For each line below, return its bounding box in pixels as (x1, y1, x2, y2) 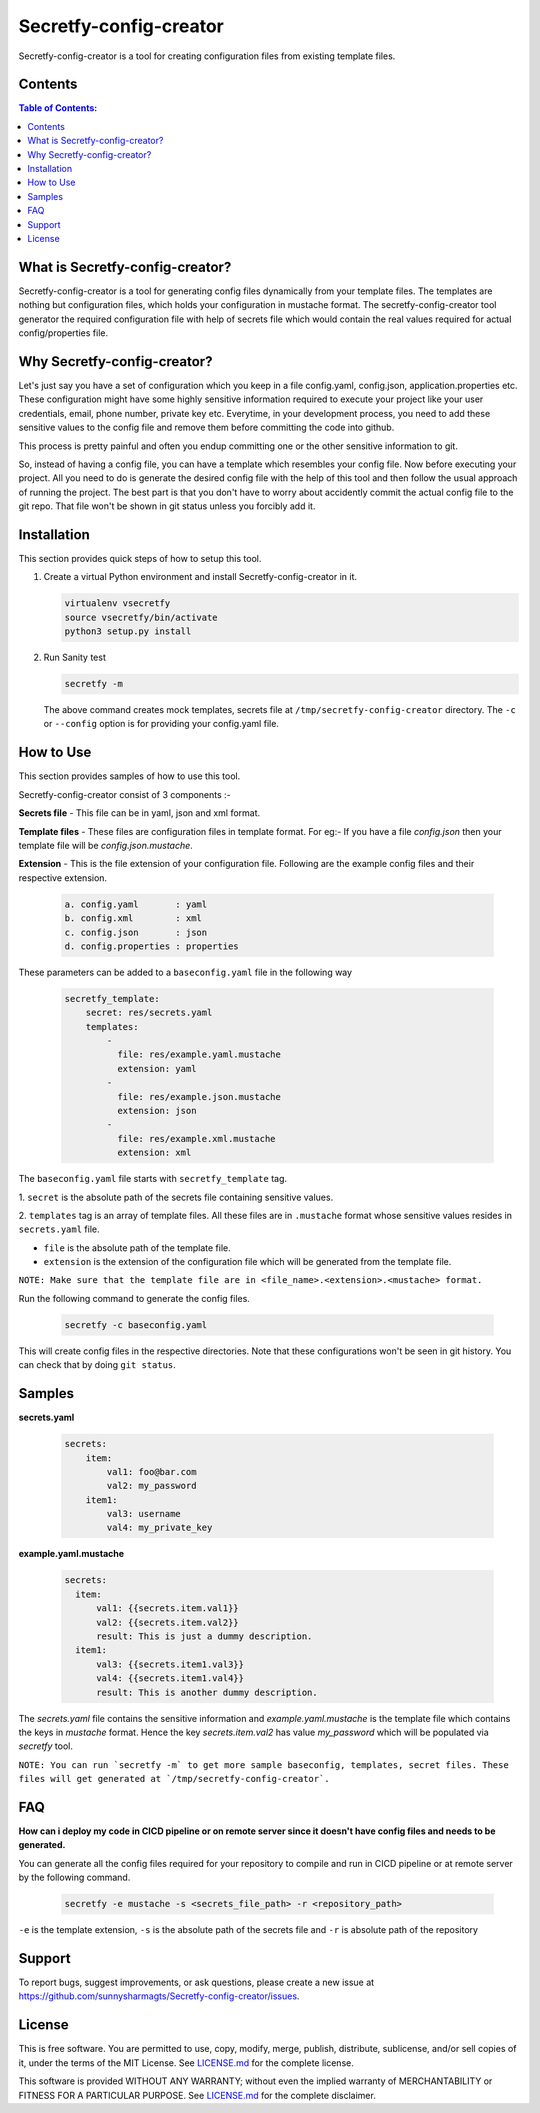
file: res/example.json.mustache (116, 1091, 282, 1102)
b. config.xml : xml (64, 913, 202, 924)
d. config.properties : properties (64, 940, 239, 952)
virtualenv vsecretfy (64, 598, 171, 609)
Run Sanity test (43, 651, 107, 664)
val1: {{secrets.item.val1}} (96, 1603, 239, 1614)
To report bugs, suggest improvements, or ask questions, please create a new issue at (18, 1976, 375, 1989)
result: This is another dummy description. (96, 1686, 319, 1698)
